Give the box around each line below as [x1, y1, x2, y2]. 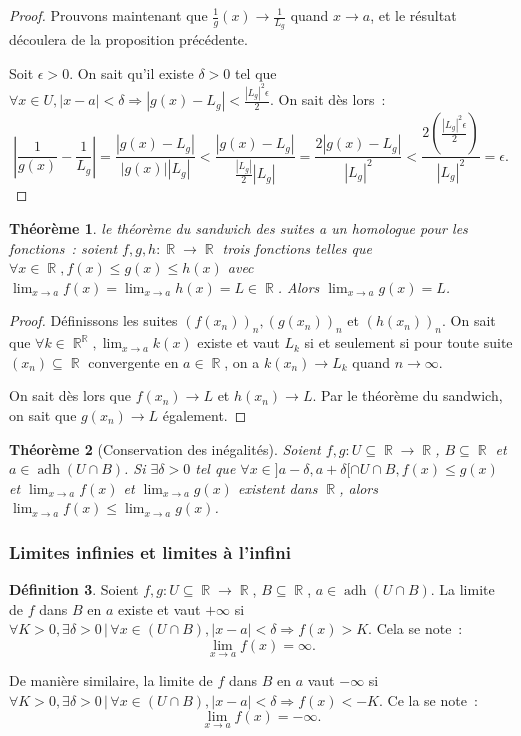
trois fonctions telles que [222, 237, 372, 258]
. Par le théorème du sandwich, [312, 385, 503, 406]
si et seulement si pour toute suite [304, 332, 513, 353]
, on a [224, 351, 260, 372]
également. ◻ [162, 405, 247, 426]
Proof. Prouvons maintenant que [9, 5, 208, 25]
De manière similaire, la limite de [9, 670, 213, 691]
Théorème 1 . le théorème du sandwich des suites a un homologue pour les [9, 218, 468, 239]
